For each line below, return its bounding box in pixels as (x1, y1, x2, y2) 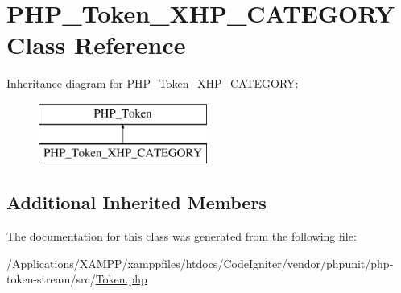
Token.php (95, 270, 147, 287)
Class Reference (6, 28, 186, 61)
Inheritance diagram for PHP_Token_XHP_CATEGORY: (6, 75, 299, 92)
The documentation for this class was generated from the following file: (6, 228, 357, 245)
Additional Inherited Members (6, 190, 267, 215)
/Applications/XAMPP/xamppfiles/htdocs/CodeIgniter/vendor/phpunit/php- (6, 254, 394, 271)
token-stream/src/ (6, 270, 96, 287)
